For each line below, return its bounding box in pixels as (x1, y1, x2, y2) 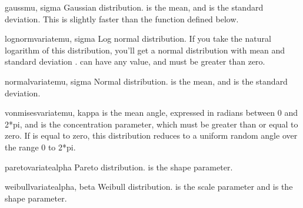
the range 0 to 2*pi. (5, 140, 76, 153)
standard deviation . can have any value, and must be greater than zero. (5, 55, 265, 68)
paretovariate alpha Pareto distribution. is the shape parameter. (5, 160, 233, 173)
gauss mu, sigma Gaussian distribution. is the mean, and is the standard (5, 1, 264, 13)
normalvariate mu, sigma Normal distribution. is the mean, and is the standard (5, 75, 288, 87)
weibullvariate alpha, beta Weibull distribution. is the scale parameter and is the (5, 180, 293, 193)
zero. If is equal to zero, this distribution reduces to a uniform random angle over (5, 129, 298, 142)
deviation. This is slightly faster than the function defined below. (5, 12, 239, 25)
